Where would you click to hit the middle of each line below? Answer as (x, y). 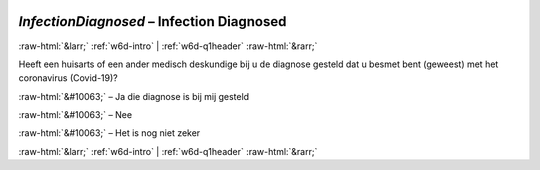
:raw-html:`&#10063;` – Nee (75, 115)
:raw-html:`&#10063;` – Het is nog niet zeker (109, 133)
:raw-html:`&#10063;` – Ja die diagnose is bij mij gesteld (134, 96)
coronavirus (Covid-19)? (68, 78)
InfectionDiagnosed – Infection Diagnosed (152, 21)
